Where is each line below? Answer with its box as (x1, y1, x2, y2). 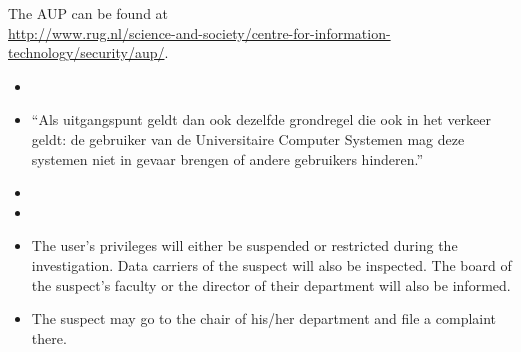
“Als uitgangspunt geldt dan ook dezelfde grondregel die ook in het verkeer (31, 109, 492, 130)
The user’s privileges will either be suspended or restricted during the (31, 235, 458, 256)
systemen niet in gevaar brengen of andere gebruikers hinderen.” (31, 148, 424, 169)
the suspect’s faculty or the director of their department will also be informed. (31, 274, 511, 295)
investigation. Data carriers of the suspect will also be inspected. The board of (31, 254, 512, 275)
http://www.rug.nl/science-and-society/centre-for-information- (8, 22, 391, 43)
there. (31, 327, 67, 348)
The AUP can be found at (8, 3, 169, 23)
